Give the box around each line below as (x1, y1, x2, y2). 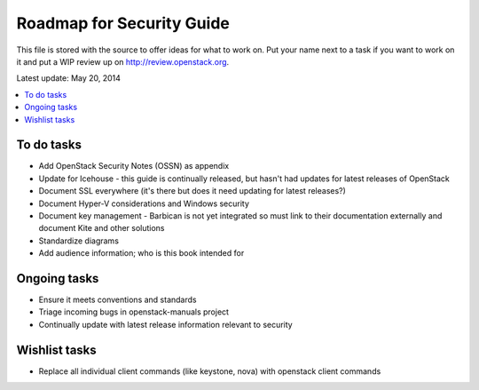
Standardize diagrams (38, 235, 120, 246)
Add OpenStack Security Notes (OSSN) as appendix (38, 161, 230, 171)
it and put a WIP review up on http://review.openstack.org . (16, 56, 230, 67)
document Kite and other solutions (38, 223, 165, 234)
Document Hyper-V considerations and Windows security (38, 198, 250, 209)
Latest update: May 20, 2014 (16, 73, 122, 84)
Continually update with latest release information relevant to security (38, 319, 293, 330)
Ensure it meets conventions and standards (38, 294, 197, 306)
